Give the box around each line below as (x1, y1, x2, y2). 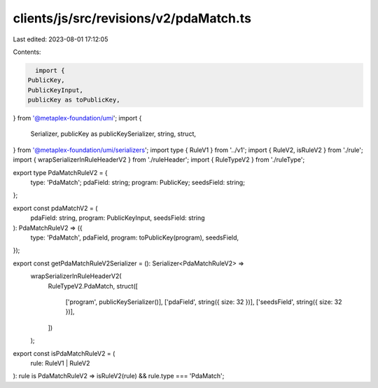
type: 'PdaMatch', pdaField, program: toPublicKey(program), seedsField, (30, 233, 239, 242)
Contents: (13, 48, 41, 56)
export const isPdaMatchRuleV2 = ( (13, 349, 115, 357)
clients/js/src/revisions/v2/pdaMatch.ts (13, 11, 252, 26)
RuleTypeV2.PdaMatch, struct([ (48, 282, 138, 290)
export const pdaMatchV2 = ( (13, 204, 98, 212)
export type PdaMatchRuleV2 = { (13, 168, 108, 176)
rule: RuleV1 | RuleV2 (30, 359, 90, 367)
